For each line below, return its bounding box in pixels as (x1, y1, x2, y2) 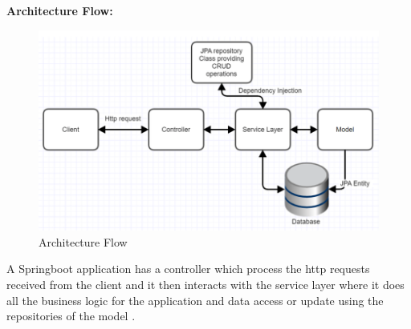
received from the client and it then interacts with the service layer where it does (6, 276, 405, 293)
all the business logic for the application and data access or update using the (6, 291, 384, 308)
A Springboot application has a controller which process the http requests (6, 260, 370, 277)
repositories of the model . (6, 307, 136, 324)
